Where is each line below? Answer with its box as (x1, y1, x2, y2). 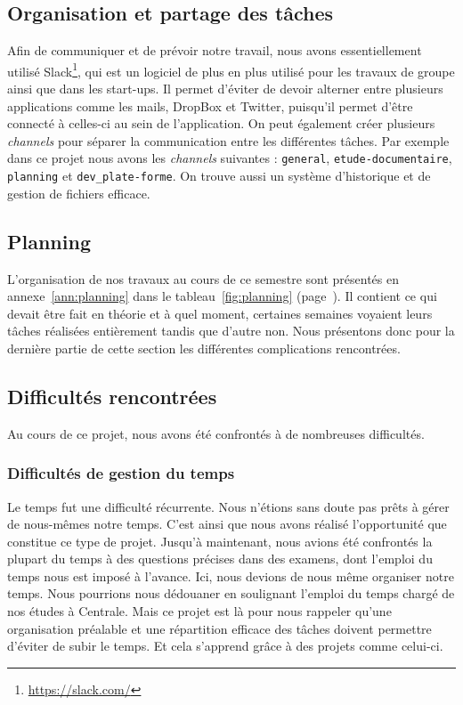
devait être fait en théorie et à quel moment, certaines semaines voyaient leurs (7, 304, 433, 322)
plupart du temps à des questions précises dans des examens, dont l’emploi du (7, 549, 433, 568)
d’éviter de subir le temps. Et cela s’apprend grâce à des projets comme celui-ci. (7, 636, 443, 655)
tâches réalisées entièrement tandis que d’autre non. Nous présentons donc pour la (7, 321, 455, 340)
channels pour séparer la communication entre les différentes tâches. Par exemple (7, 131, 450, 150)
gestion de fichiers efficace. (7, 183, 150, 202)
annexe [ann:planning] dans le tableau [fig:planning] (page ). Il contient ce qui (7, 287, 437, 305)
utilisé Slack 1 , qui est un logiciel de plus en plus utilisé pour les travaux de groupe (7, 59, 455, 80)
